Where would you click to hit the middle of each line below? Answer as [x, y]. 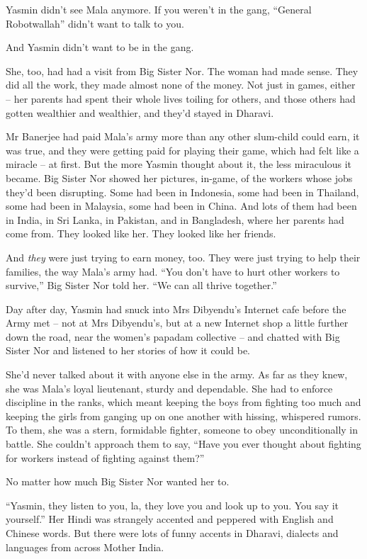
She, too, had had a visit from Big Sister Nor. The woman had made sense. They [182, 70]
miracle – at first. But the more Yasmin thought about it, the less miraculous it [179, 164]
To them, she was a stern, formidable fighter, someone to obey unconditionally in [182, 430]
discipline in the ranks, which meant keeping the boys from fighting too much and [183, 402]
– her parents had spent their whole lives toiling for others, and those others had [181, 98]
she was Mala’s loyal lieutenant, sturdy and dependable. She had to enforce [169, 388]
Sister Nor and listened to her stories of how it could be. [128, 350]
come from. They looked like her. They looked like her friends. [141, 233]
